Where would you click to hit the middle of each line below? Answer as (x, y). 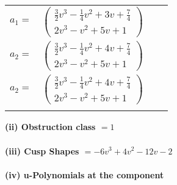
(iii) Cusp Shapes (42, 151)
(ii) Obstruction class (50, 127)
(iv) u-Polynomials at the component (85, 174)
